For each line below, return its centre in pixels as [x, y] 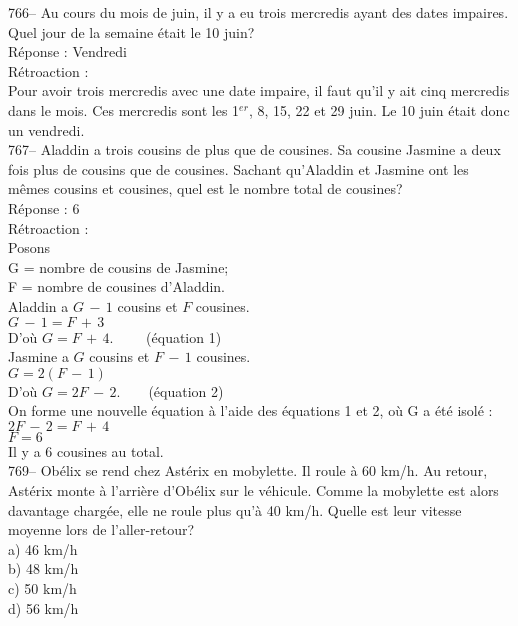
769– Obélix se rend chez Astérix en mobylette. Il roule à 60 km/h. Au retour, [248, 470]
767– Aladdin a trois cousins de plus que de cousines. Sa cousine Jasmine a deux [254, 149]
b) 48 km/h [43, 568]
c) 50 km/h [42, 588]
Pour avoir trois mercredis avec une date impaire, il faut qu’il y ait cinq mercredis [259, 90]
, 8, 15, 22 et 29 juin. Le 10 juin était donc [379, 109]
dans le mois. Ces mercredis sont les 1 [124, 109]
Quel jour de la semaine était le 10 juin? [131, 31]
